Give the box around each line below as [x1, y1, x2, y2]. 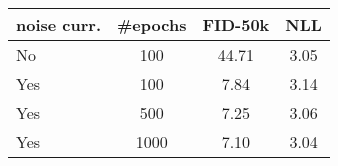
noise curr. [16, 13, 102, 36]
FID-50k [202, 13, 270, 36]
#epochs [117, 13, 187, 36]
